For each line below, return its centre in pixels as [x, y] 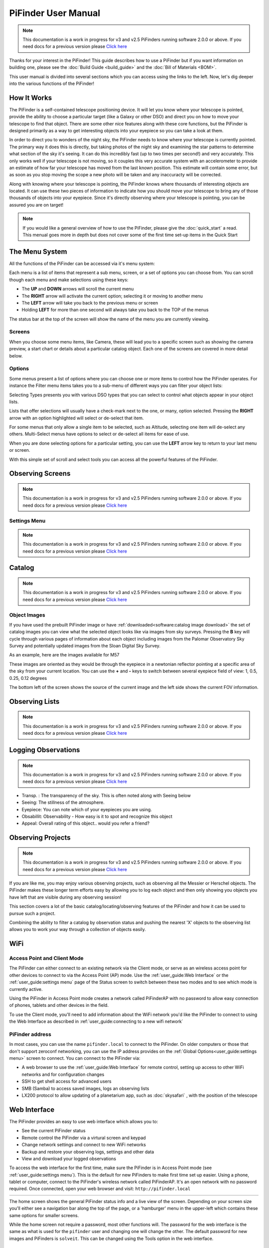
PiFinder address [30, 1034]
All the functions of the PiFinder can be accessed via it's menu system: [82, 263]
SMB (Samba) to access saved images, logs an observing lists [85, 1088]
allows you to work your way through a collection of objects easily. [78, 930]
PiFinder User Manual [55, 13]
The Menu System [38, 251]
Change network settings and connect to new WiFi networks [84, 1145]
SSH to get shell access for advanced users [67, 1081]
